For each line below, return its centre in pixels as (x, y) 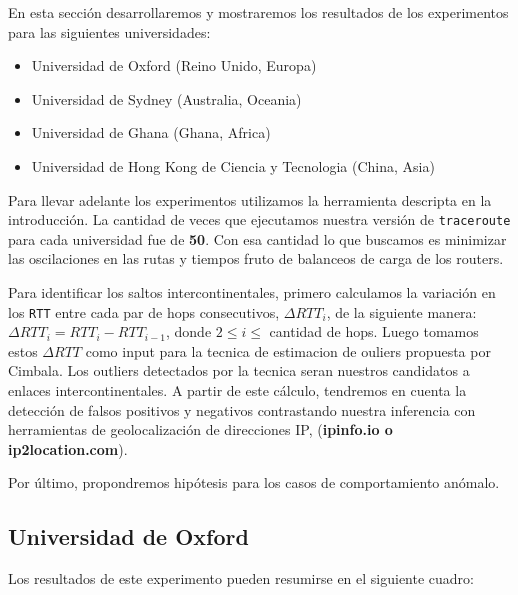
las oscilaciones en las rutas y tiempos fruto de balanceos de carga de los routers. (256, 258)
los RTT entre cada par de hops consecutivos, (144, 311)
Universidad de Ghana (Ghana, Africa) (151, 132)
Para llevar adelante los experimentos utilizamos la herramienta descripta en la (250, 199)
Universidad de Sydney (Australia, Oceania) (166, 98)
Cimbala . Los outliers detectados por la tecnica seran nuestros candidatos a (239, 370)
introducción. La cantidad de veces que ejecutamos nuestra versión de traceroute (259, 219)
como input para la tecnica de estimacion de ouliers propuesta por (288, 350)
